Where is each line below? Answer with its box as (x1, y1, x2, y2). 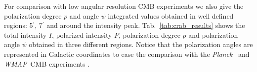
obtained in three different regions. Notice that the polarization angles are (29, 39, 253, 49)
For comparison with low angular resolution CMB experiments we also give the (4, 1, 244, 11)
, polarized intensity (51, 29, 112, 40)
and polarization (188, 29, 238, 40)
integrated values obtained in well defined (108, 10, 234, 21)
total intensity (4, 29, 47, 40)
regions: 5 (4, 20, 33, 30)
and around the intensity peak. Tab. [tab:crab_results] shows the (46, 20, 245, 30)
